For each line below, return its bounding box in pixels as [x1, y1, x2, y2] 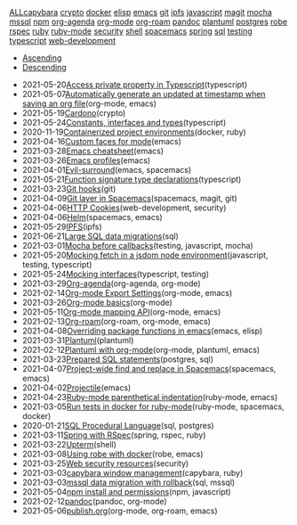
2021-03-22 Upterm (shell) [21, 439, 117, 449]
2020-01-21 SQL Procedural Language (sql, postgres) [21, 421, 215, 431]
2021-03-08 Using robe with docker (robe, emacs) [21, 448, 204, 459]
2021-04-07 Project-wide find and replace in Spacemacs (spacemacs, [21, 364, 277, 373]
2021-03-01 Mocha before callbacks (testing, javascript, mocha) [21, 241, 253, 250]
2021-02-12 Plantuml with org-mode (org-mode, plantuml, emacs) [21, 345, 261, 355]
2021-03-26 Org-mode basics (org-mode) [21, 297, 173, 308]
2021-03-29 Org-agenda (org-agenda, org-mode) [21, 278, 202, 289]
